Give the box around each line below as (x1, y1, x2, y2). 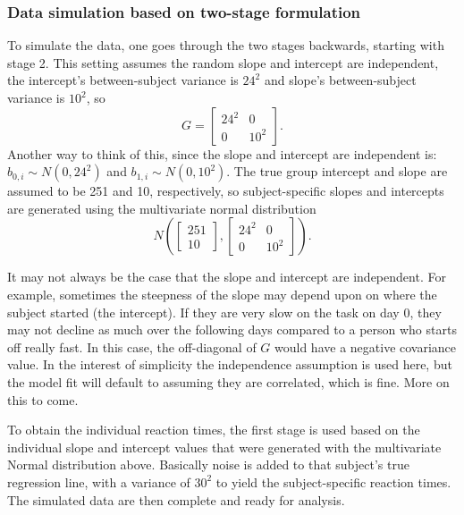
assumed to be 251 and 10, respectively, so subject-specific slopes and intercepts (7, 182, 444, 200)
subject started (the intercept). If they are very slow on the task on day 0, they (7, 302, 442, 321)
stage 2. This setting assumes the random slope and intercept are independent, (7, 53, 439, 72)
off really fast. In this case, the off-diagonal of (7, 337, 257, 356)
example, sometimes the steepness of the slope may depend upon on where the (7, 284, 437, 303)
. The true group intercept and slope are (226, 162, 448, 181)
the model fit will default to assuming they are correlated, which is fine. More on (7, 372, 450, 391)
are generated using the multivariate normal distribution (7, 198, 316, 217)
